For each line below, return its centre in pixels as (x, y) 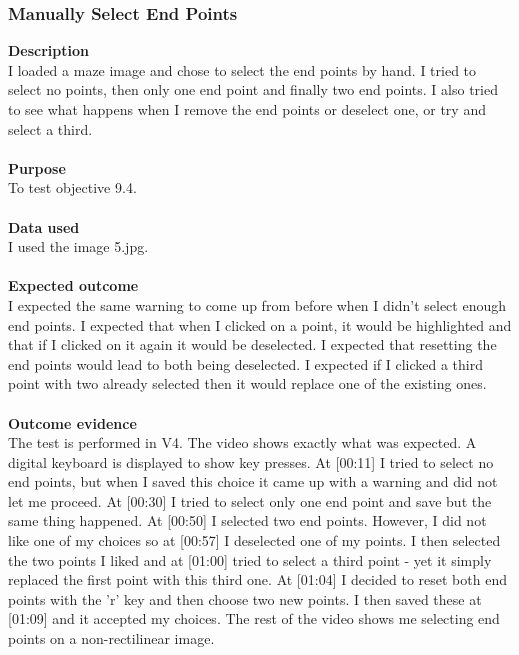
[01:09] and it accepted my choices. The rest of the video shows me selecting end (254, 618)
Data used (44, 226)
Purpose (37, 167)
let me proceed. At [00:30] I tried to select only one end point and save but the (250, 500)
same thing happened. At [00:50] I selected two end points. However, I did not (247, 520)
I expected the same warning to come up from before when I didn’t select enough (257, 304)
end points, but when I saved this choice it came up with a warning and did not (253, 481)
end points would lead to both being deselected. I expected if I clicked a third (246, 363)
